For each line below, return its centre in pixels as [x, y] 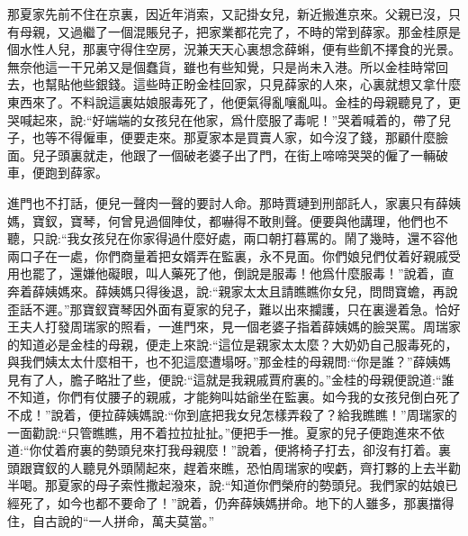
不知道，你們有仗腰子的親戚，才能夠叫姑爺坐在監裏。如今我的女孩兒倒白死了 [234, 397]
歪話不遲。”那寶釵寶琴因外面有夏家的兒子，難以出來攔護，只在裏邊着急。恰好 [234, 309]
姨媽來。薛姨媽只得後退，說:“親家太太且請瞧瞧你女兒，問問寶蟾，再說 [251, 291]
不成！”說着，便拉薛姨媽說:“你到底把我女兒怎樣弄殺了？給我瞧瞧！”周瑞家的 [232, 415]
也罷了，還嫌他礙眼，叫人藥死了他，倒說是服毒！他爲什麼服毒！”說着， [230, 273]
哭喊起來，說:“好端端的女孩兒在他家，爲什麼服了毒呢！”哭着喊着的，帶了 [223, 119]
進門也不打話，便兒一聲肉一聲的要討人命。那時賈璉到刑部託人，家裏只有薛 [228, 202]
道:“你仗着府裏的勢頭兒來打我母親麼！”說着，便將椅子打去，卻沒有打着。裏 [229, 450]
